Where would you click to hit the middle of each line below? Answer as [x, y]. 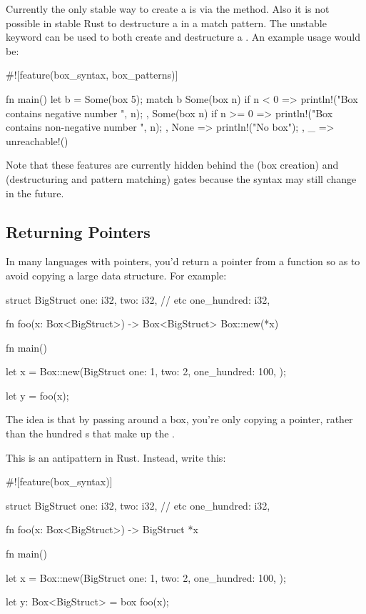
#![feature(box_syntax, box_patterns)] [92, 75]
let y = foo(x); [37, 395]
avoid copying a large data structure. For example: [116, 275]
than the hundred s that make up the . [90, 434]
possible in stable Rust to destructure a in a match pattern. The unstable [166, 23]
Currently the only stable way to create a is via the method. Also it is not [168, 9]
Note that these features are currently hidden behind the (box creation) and [172, 165]
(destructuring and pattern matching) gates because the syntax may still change [181, 178]
